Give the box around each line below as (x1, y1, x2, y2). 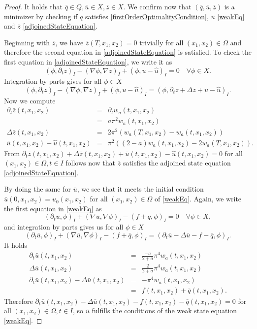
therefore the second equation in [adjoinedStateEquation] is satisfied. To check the (4, 47, 252, 57)
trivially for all (139, 37, 184, 47)
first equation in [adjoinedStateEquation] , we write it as (4, 56, 172, 66)
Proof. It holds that (4, 1, 63, 11)
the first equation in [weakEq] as (4, 203, 102, 213)
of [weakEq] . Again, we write (155, 194, 242, 204)
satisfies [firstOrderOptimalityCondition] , (85, 11, 209, 21)
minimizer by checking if (4, 11, 78, 21)
